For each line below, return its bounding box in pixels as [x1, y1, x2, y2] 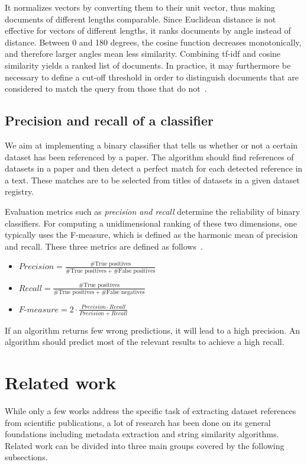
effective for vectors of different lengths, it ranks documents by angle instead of [5, 24, 291, 37]
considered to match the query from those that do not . [5, 82, 207, 95]
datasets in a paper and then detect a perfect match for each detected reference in [5, 162, 303, 175]
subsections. [5, 451, 48, 463]
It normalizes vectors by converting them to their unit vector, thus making [5, 1, 275, 13]
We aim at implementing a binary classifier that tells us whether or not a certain [5, 138, 298, 151]
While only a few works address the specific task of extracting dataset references [5, 405, 296, 417]
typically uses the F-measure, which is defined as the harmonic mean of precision [5, 228, 298, 241]
